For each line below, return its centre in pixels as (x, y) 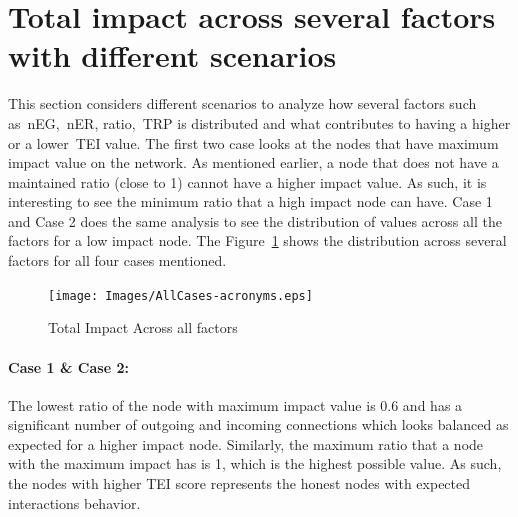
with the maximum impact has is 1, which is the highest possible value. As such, (255, 463)
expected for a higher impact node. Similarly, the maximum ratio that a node (246, 443)
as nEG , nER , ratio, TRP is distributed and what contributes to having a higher (259, 122)
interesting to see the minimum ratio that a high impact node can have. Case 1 (250, 201)
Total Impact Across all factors (143, 327)
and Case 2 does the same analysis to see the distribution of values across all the (255, 220)
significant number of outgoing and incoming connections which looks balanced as (258, 424)
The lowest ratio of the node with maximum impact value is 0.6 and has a (235, 404)
